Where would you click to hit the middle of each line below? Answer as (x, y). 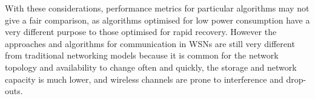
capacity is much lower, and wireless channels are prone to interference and (144, 79)
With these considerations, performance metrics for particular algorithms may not (157, 8)
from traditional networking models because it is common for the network (142, 55)
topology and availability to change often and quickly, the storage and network (151, 67)
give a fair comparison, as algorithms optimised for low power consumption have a (157, 20)
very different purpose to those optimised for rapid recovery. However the (141, 32)
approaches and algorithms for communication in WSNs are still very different (150, 43)
